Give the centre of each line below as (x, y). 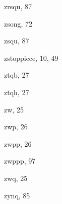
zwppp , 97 (20, 161)
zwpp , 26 (18, 143)
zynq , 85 (17, 195)
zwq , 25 (16, 178)
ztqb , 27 (17, 75)
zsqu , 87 (17, 41)
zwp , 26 (16, 127)
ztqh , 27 (17, 92)
